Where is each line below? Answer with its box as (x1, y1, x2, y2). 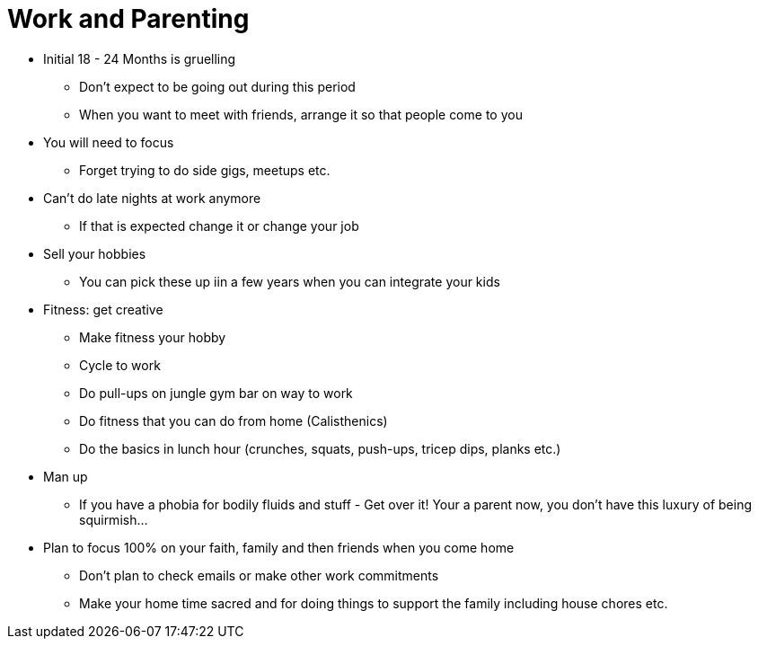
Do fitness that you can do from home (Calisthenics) (79, 412, 388, 429)
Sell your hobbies (43, 245, 146, 261)
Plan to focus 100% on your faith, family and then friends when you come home (43, 539, 515, 555)
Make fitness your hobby (79, 329, 226, 345)
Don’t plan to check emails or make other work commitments (79, 567, 439, 583)
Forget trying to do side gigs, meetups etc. (79, 162, 331, 178)
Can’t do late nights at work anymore (43, 190, 261, 206)
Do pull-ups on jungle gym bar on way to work (79, 385, 353, 401)
